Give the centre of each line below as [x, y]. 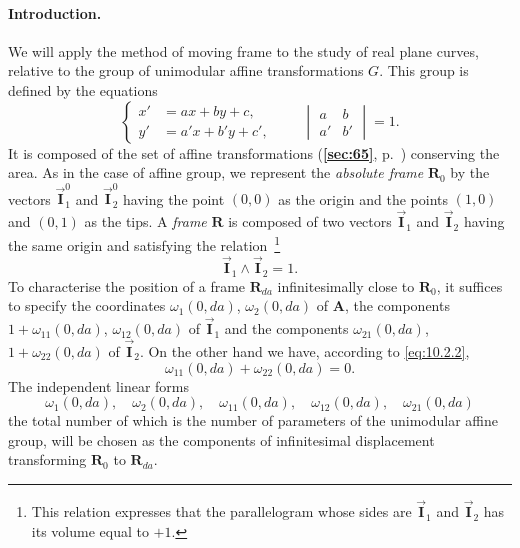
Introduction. [55, 12]
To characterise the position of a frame [127, 285]
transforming [47, 459]
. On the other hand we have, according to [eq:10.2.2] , [304, 351]
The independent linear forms [99, 385]
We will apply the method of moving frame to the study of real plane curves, [243, 50]
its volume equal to [90, 530]
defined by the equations [83, 89]
